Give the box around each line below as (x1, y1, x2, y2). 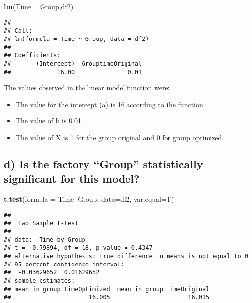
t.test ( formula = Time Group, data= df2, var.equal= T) (4, 194, 174, 204)
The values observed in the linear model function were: (4, 82, 170, 93)
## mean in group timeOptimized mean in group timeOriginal (4, 285, 210, 293)
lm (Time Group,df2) (4, 1, 74, 11)
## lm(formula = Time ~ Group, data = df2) (4, 35, 149, 42)
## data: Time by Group (4, 236, 85, 243)
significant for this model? (4, 171, 140, 186)
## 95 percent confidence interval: (4, 261, 125, 268)
